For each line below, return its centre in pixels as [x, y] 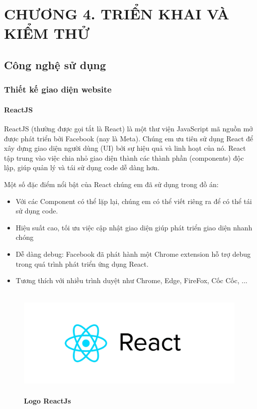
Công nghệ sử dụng [55, 64]
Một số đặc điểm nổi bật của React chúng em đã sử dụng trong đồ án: [111, 184]
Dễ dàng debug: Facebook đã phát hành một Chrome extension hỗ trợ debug [133, 254]
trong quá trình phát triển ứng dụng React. [82, 263]
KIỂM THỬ [47, 33]
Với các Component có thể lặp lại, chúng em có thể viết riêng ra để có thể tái [134, 201]
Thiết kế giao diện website [58, 89]
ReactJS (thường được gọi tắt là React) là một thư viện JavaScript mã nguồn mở [128, 128]
